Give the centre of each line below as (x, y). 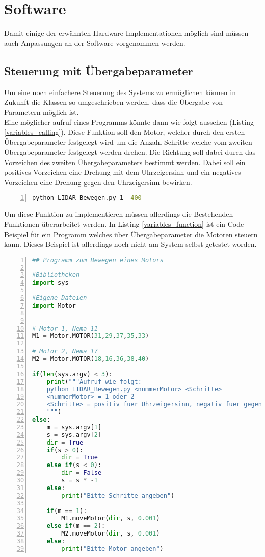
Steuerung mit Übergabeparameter (99, 70)
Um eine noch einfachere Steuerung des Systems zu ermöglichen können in (120, 92)
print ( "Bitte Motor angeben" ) (112, 549)
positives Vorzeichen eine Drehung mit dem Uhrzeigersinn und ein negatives (123, 172)
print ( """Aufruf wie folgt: (94, 381)
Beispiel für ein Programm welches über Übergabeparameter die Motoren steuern (131, 234)
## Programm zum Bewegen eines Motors (98, 260)
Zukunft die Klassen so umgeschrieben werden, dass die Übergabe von (114, 102)
